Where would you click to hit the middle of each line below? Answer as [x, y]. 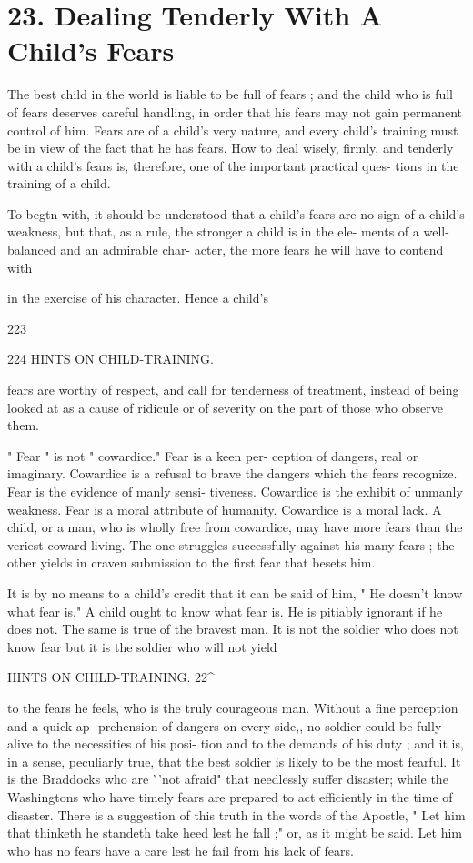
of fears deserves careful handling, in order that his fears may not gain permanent [235, 111]
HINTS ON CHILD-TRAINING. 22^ [111, 677]
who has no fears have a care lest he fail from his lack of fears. [181, 850]
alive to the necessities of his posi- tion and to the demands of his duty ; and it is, [236, 743]
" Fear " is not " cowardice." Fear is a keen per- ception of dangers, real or [213, 455]
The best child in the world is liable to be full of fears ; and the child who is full [231, 94]
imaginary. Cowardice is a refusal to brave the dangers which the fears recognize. [232, 473]
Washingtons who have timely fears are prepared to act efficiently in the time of [230, 796]
